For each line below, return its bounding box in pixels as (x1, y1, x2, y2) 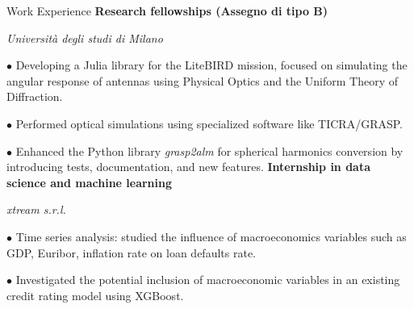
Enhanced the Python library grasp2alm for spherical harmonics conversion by (15, 142, 404, 159)
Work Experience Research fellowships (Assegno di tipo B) (6, 2, 328, 19)
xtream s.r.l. (6, 201, 66, 218)
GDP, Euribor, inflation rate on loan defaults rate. (6, 244, 256, 261)
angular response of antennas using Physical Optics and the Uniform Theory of (6, 72, 399, 89)
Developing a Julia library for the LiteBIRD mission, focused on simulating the (15, 56, 408, 73)
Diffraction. (6, 88, 63, 105)
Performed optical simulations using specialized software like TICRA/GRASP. (15, 115, 403, 132)
